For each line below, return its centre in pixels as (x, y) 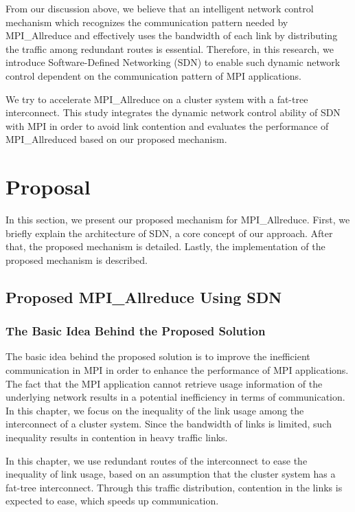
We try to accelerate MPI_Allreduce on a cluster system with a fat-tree (157, 99)
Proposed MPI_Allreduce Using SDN (144, 297)
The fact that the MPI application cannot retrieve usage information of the (164, 383)
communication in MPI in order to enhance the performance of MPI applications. (177, 370)
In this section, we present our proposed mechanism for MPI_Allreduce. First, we (178, 220)
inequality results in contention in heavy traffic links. (117, 437)
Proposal (48, 187)
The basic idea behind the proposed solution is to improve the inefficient (158, 356)
